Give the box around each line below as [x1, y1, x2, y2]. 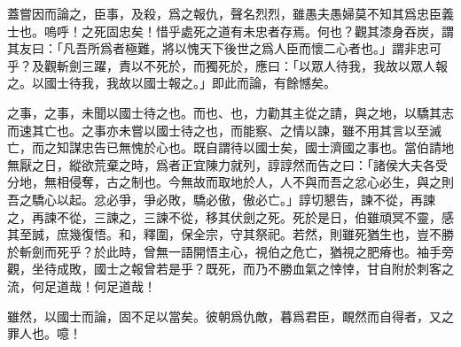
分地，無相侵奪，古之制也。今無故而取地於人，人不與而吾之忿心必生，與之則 [7, 173, 454, 191]
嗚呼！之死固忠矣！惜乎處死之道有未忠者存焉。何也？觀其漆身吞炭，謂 [43, 21, 454, 40]
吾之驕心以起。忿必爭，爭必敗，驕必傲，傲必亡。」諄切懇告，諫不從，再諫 [7, 189, 435, 208]
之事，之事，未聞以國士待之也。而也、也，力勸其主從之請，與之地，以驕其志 [7, 103, 454, 121]
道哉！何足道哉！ [56, 276, 156, 295]
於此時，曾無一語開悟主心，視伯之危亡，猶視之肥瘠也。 [93, 242, 417, 260]
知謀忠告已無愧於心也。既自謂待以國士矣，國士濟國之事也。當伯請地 [56, 138, 454, 157]
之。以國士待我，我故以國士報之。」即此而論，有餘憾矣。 [7, 73, 336, 92]
